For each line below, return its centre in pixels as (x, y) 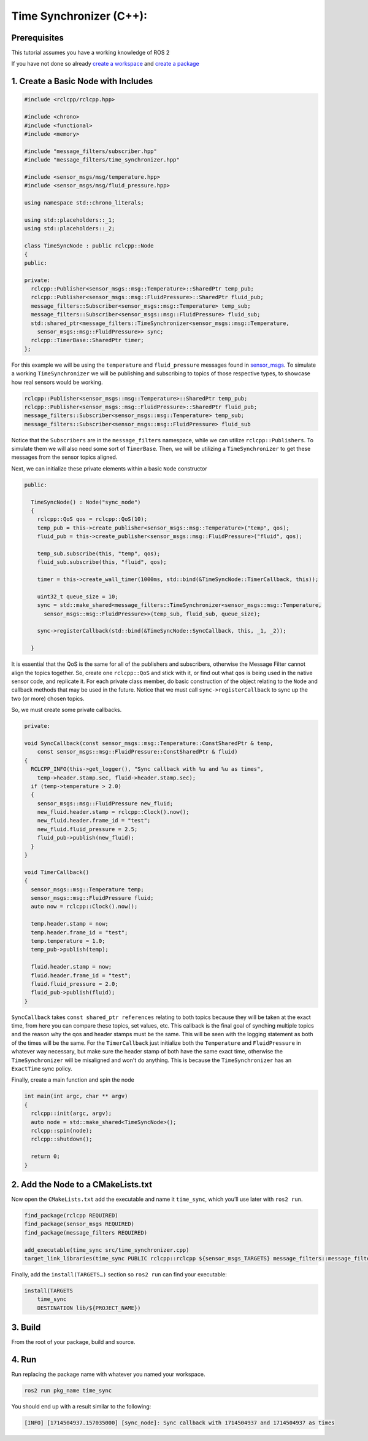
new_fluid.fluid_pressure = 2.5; (87, 829)
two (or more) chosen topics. (48, 698)
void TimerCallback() (57, 872)
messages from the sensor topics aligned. (64, 457)
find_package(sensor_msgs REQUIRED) (79, 1224)
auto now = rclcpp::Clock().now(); (84, 907)
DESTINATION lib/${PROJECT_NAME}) (89, 1308)
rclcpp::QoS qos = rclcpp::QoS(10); (92, 519)
